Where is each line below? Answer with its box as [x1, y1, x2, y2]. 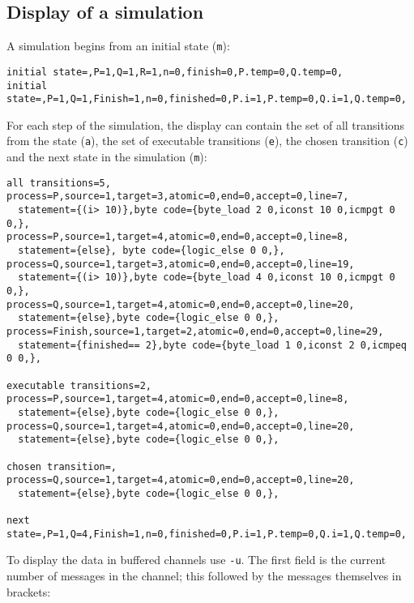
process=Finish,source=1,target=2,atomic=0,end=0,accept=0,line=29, [6, 325, 384, 337]
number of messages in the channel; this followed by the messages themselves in [6, 567, 402, 584]
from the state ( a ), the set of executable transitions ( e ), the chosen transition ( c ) [6, 132, 408, 149]
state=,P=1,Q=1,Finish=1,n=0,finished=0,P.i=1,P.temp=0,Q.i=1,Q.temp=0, [6, 93, 407, 105]
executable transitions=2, [6, 379, 152, 391]
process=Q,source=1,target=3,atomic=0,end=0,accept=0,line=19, [6, 258, 355, 270]
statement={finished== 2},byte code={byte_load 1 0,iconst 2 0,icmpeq [18, 339, 407, 351]
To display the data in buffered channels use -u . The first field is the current [6, 551, 386, 568]
